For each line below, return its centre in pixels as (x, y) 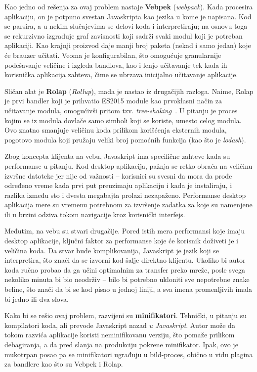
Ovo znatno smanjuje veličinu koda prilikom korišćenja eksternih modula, (116, 130)
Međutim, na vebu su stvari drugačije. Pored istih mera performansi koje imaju (125, 231)
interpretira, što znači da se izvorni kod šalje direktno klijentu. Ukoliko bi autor (125, 260)
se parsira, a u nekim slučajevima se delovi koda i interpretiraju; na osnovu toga (126, 26)
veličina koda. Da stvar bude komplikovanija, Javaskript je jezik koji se (112, 250)
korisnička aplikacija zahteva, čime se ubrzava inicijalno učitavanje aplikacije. (121, 74)
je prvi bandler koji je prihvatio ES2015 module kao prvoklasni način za (113, 101)
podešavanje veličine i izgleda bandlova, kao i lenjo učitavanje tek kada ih (116, 65)
